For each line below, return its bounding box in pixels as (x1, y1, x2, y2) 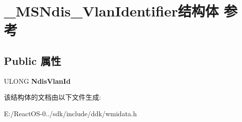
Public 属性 (4, 53, 61, 68)
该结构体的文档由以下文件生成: (4, 92, 101, 102)
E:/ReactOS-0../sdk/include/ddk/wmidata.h (4, 108, 137, 118)
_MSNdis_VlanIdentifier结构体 (4, 1, 219, 21)
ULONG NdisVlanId (4, 76, 71, 86)
